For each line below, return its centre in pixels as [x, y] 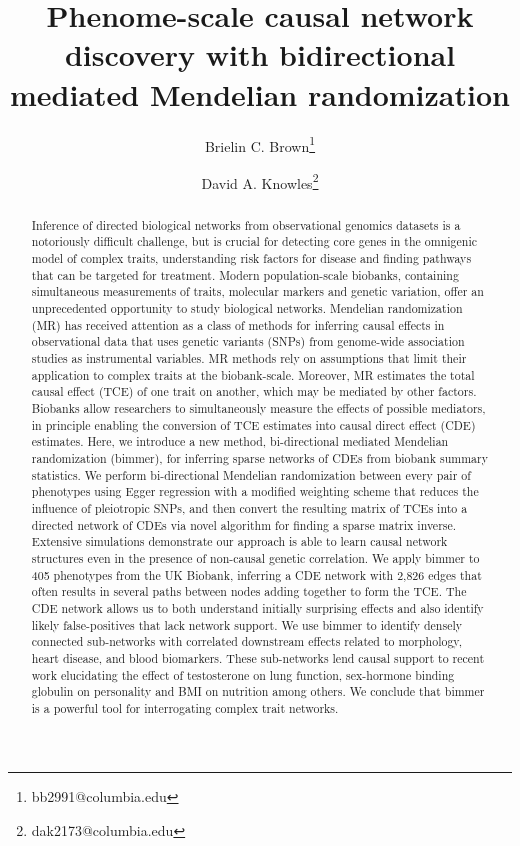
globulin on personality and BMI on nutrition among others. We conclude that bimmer [258, 691]
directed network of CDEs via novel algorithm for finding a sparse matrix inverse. [244, 524]
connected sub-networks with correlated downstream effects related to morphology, [246, 641]
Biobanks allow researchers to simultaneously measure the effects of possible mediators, [258, 408]
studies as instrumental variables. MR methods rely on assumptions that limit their [249, 358]
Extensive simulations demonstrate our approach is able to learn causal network [239, 541]
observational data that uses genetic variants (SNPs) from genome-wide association [248, 341]
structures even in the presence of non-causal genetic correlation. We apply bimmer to [255, 557]
